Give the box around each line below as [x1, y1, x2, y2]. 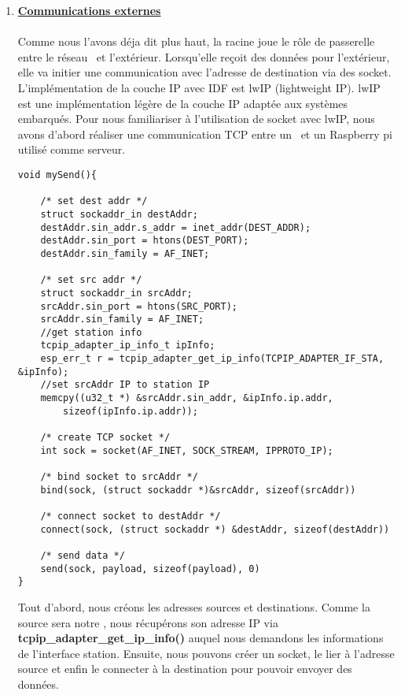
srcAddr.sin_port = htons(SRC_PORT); [40, 300, 237, 312]
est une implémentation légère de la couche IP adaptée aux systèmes [17, 95, 348, 111]
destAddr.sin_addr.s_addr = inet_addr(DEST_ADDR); [40, 221, 311, 233]
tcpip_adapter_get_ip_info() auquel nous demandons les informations [17, 630, 384, 646]
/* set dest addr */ [40, 195, 148, 207]
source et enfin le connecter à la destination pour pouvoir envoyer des [17, 660, 352, 677]
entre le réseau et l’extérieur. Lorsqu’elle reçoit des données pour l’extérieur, [17, 48, 390, 65]
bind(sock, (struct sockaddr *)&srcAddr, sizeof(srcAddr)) [40, 484, 356, 496]
